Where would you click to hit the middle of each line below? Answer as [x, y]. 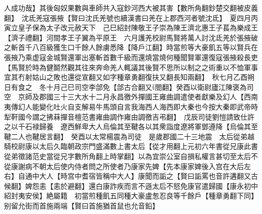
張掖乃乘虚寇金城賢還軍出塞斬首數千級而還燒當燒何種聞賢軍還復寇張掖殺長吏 [131, 57]
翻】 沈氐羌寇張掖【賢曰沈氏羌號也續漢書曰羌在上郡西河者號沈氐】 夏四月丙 [131, 17]
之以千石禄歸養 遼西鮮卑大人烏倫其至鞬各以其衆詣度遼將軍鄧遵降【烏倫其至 [131, 126]
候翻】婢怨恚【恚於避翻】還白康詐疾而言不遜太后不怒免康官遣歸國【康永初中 [131, 185]
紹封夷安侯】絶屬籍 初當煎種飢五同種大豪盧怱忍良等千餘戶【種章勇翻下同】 [131, 196]
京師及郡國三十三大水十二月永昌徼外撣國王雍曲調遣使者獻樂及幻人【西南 [138, 97]
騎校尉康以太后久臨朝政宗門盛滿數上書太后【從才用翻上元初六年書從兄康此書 [131, 146]
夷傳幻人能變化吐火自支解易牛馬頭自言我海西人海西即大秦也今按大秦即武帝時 [131, 106]
